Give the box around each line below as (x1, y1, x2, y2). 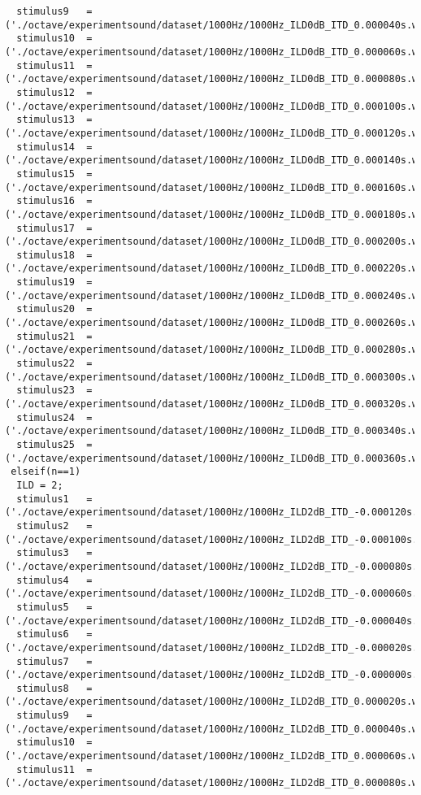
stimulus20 (16, 303, 75, 315)
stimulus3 (16, 547, 69, 559)
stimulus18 (16, 249, 75, 261)
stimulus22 (16, 358, 75, 370)
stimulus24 (16, 411, 75, 424)
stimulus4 (16, 574, 69, 586)
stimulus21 (16, 330, 75, 342)
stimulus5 (16, 601, 69, 613)
